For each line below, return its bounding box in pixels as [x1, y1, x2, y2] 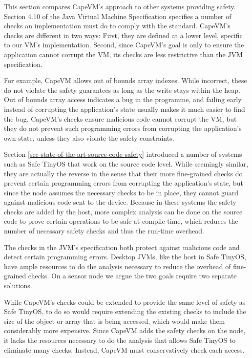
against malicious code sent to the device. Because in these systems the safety [4, 197, 236, 207]
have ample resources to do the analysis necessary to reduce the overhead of [4, 261, 231, 271]
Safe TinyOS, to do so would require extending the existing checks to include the [4, 306, 246, 316]
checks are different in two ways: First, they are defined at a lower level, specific [4, 30, 243, 40]
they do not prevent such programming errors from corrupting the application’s [4, 123, 242, 133]
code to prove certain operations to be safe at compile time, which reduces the [4, 216, 238, 226]
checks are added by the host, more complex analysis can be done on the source [4, 206, 243, 216]
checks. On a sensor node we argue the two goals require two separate [28, 271, 237, 281]
